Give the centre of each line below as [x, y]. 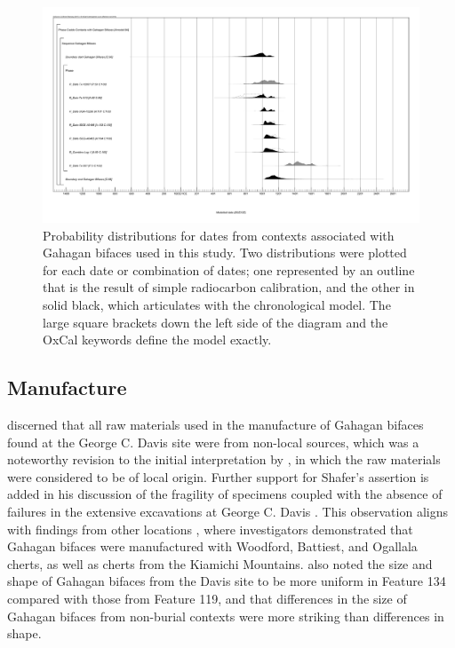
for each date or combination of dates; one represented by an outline [229, 269]
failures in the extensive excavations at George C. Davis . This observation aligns [227, 511]
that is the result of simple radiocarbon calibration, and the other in [229, 287]
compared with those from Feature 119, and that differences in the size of [207, 598]
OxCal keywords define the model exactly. [157, 340]
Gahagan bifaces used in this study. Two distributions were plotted [225, 253]
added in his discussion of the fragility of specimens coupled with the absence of [225, 494]
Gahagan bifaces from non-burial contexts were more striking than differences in [226, 616]
